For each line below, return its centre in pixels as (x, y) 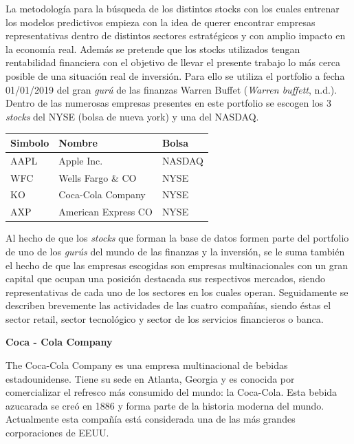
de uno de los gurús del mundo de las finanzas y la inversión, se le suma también (175, 251)
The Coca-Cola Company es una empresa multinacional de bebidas (147, 365)
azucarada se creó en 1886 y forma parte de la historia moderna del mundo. (165, 405)
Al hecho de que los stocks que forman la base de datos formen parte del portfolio (177, 238)
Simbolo (30, 142)
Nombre (78, 142)
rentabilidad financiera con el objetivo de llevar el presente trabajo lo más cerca (173, 62)
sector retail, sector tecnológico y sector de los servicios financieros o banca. (165, 318)
